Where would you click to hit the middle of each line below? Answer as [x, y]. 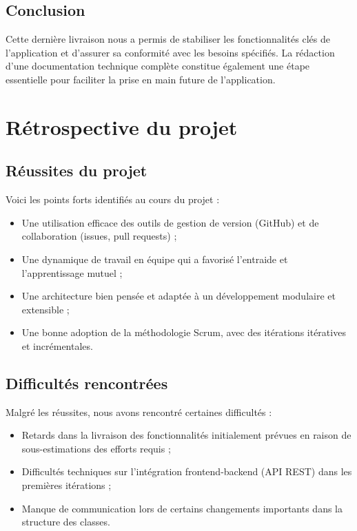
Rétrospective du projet [122, 126]
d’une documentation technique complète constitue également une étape [158, 66]
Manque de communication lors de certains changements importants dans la [182, 508]
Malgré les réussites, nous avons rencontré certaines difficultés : [139, 412]
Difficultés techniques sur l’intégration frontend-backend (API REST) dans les [187, 471]
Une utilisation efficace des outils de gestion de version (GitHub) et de [170, 222]
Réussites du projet [76, 170]
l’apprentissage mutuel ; [72, 272]
